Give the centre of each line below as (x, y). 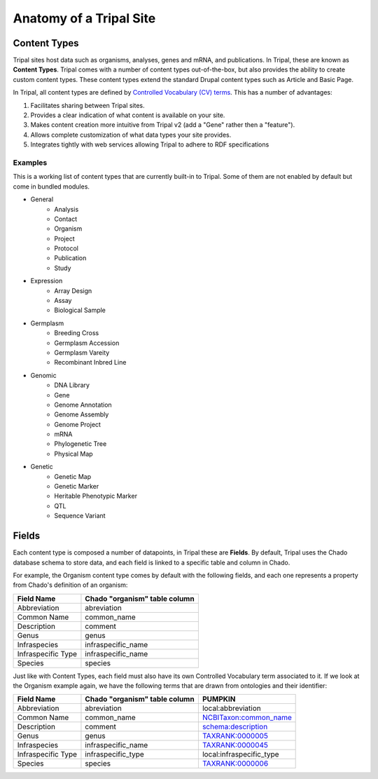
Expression (47, 281)
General (42, 199)
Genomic (43, 375)
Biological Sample (80, 310)
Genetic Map (73, 476)
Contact (65, 219)
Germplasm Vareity (82, 352)
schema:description (235, 727)
